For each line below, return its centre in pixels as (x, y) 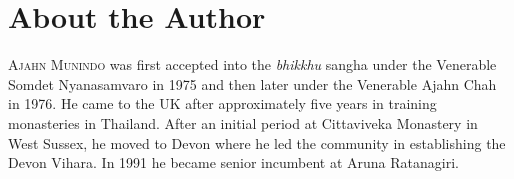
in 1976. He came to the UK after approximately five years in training (222, 103)
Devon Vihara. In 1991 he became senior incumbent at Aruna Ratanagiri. (233, 162)
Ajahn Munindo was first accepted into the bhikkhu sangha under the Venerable (252, 64)
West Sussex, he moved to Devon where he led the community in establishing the (257, 142)
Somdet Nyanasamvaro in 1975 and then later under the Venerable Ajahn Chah (252, 83)
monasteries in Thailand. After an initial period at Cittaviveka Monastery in (243, 122)
